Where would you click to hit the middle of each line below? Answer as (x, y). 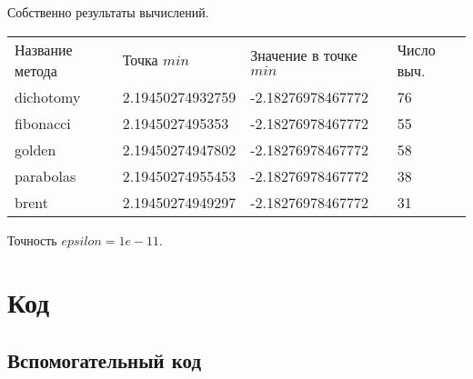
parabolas (45, 175)
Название (44, 49)
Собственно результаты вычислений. (108, 12)
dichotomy (48, 96)
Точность (32, 239)
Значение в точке (304, 55)
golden (35, 149)
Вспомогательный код (105, 359)
